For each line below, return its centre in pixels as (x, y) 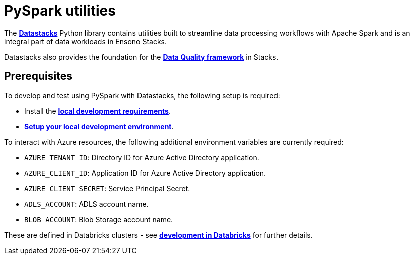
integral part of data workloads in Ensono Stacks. (86, 41)
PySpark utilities (60, 11)
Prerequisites (38, 76)
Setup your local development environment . (99, 126)
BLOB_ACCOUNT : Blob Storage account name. (99, 219)
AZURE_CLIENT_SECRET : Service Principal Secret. (107, 188)
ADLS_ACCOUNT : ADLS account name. (86, 204)
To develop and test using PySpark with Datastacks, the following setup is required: (142, 95)
